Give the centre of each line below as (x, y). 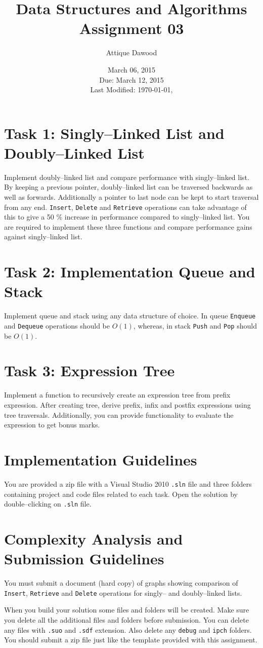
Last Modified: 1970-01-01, (131, 89)
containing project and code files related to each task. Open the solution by (121, 494)
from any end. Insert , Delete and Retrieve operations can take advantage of (125, 207)
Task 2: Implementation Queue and (130, 272)
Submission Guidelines (84, 559)
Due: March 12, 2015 (131, 79)
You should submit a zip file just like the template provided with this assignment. (131, 640)
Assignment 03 (131, 28)
